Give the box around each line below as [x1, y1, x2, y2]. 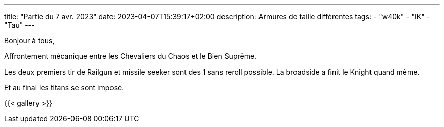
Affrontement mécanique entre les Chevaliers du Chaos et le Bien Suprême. [4, 52, 257, 60]
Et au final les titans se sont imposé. [4, 83, 124, 92]
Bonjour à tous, [4, 36, 55, 45]
